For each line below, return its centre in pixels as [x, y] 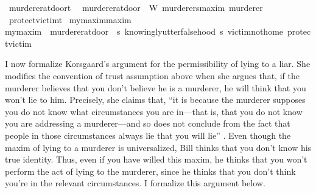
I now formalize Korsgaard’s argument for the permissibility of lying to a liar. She [158, 64]
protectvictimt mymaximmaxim [70, 19]
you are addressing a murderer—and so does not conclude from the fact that [148, 123]
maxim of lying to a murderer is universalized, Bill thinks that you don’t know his [158, 147]
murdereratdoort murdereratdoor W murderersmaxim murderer [136, 7]
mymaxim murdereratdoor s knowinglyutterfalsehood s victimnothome [144, 31]
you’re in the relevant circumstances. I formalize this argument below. [135, 183]
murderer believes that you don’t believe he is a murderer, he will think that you [156, 87]
